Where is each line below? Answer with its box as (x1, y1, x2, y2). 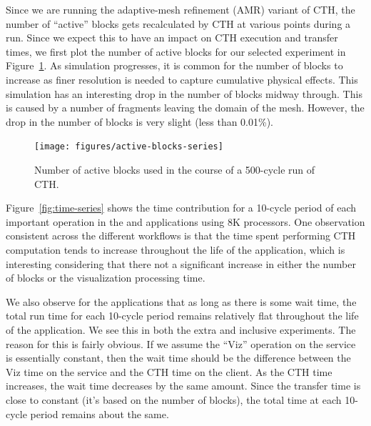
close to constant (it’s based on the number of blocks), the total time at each (6, 392, 342, 407)
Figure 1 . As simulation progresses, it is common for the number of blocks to (6, 58, 343, 73)
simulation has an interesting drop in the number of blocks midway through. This (6, 86, 362, 101)
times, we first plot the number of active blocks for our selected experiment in (6, 44, 346, 59)
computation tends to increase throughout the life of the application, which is (6, 242, 345, 257)
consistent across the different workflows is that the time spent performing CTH (6, 228, 356, 243)
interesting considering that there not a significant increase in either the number (6, 256, 356, 271)
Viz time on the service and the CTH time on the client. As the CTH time (6, 364, 332, 379)
